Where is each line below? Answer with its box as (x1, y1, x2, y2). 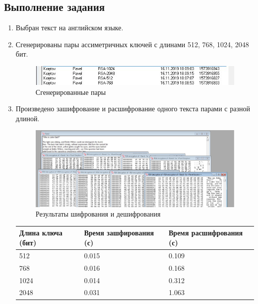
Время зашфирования (84, 228, 154, 238)
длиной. (15, 113, 40, 123)
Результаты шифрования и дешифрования (35, 209, 161, 219)
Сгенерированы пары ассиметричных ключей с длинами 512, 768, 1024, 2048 (15, 39, 249, 49)
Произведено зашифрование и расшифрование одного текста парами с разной (15, 103, 250, 114)
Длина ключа (19, 228, 63, 238)
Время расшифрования (169, 228, 243, 238)
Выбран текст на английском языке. (15, 22, 124, 33)
